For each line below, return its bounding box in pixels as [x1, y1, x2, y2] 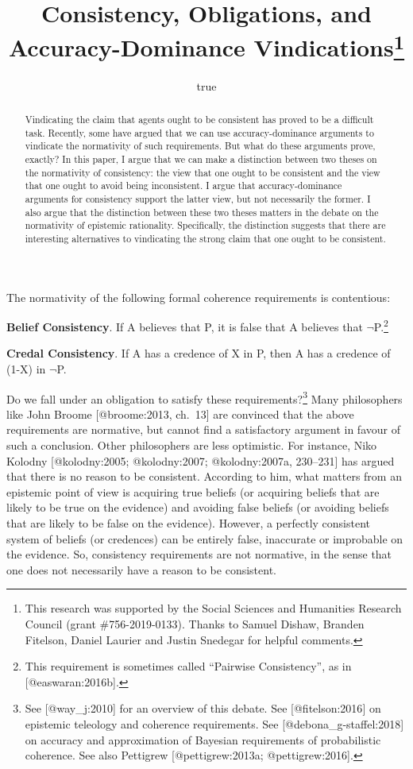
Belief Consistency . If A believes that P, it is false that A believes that [6, 318, 363, 334]
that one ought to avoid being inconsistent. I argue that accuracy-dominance [25, 179, 342, 192]
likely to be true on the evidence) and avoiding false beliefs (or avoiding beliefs [6, 499, 389, 516]
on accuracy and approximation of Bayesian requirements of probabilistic [25, 731, 381, 748]
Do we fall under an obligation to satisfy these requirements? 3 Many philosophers [6, 388, 403, 407]
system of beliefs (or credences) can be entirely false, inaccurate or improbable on [6, 530, 403, 547]
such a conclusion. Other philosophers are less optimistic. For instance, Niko [6, 437, 377, 454]
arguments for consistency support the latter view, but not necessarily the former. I [25, 191, 371, 205]
